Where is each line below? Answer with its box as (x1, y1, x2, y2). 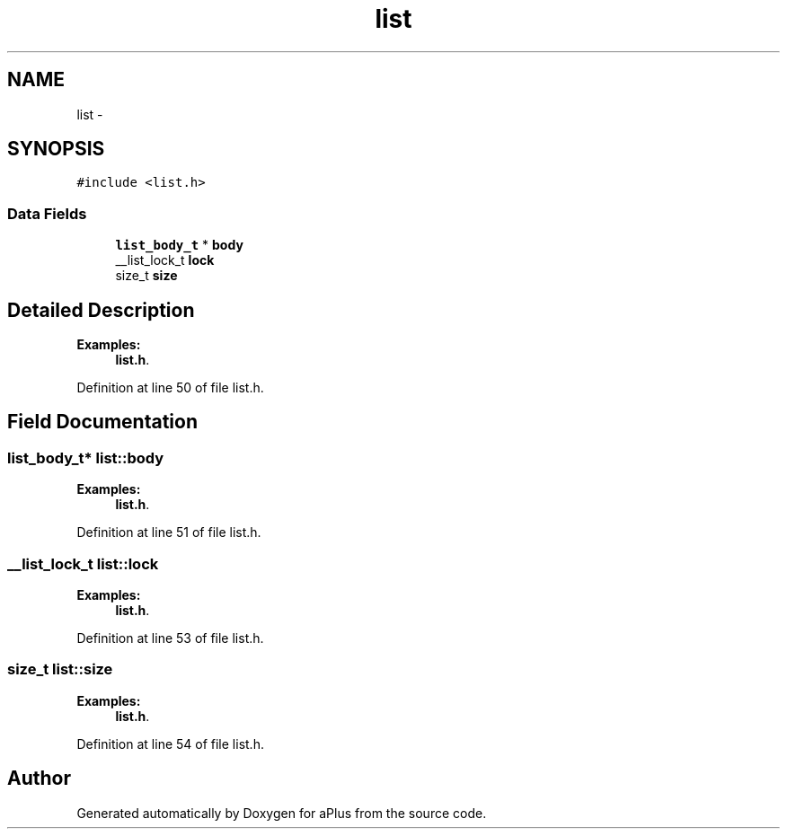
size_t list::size (7, 660, 113, 679)
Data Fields (7, 204, 87, 223)
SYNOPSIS (7, 137, 105, 161)
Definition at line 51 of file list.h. (76, 524, 261, 541)
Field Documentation (7, 410, 198, 434)
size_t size (115, 268, 178, 284)
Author (7, 767, 71, 790)
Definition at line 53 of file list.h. (76, 630, 264, 646)
